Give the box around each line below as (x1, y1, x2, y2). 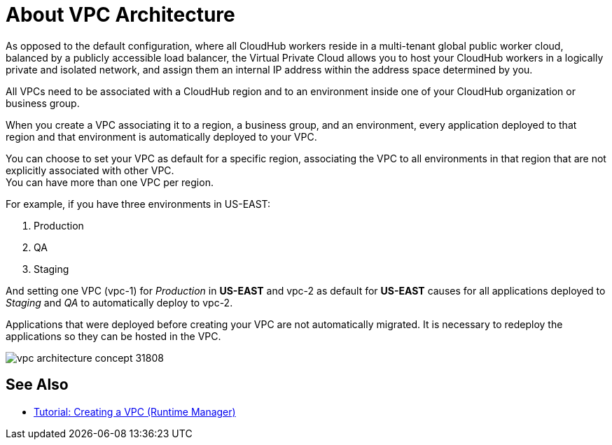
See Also (6, 376, 69, 394)
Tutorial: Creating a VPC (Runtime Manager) (34, 405, 236, 418)
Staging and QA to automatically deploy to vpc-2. (6, 296, 233, 309)
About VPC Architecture (6, 3, 235, 27)
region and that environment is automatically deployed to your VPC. (6, 130, 317, 143)
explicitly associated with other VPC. (6, 164, 174, 176)
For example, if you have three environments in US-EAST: (6, 197, 271, 210)
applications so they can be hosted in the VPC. (6, 330, 221, 342)
